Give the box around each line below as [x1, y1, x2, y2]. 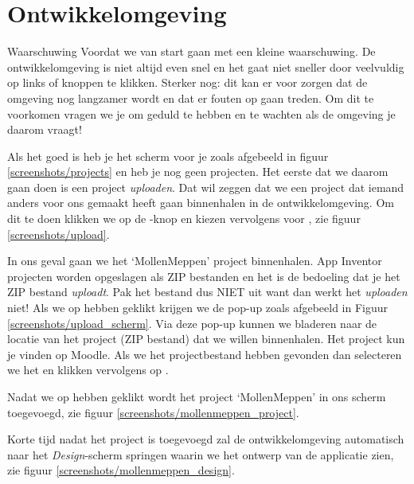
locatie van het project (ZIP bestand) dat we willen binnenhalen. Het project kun [7, 330, 405, 347]
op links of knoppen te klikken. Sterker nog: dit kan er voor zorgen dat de [7, 74, 368, 91]
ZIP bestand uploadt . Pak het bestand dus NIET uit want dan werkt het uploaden [7, 283, 408, 300]
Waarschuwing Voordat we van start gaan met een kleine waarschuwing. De [7, 43, 376, 60]
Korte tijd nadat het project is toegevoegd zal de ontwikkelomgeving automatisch [7, 431, 404, 447]
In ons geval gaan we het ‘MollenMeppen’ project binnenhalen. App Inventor [7, 252, 382, 269]
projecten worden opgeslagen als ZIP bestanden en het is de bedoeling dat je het [7, 267, 400, 284]
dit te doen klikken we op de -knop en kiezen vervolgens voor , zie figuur [7, 210, 361, 227]
